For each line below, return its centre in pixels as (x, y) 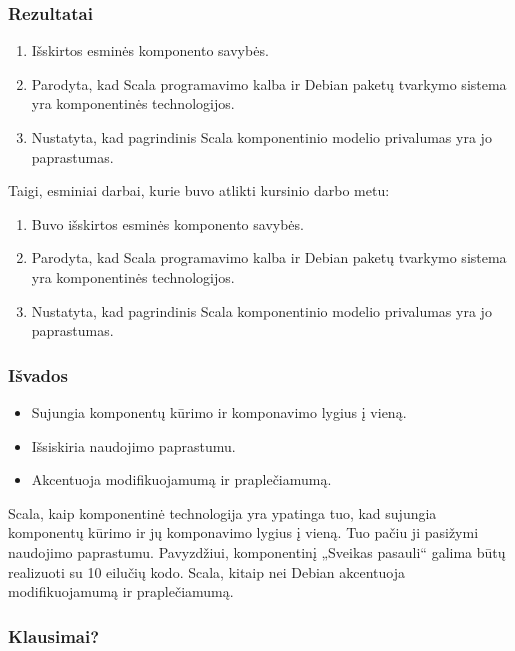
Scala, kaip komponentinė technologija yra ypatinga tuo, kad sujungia (222, 512)
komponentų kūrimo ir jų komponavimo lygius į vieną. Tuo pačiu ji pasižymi (243, 532)
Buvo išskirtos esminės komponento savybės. (167, 223)
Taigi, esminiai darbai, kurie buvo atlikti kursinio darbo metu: (199, 190)
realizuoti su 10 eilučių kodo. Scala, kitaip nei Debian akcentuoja (207, 571)
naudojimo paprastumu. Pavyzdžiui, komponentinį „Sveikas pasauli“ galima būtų (257, 551)
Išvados (38, 374)
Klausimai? (54, 635)
